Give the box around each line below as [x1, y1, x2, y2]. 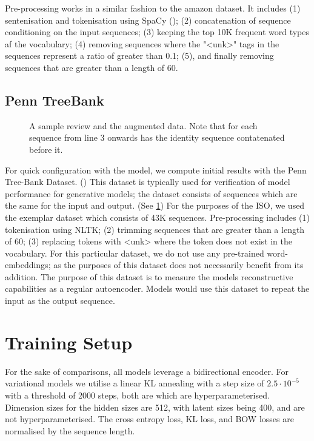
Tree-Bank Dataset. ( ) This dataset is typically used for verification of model [5, 175, 290, 188]
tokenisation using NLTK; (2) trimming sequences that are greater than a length [5, 223, 305, 235]
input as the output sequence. [5, 294, 115, 307]
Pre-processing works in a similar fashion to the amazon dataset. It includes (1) [5, 2, 301, 14]
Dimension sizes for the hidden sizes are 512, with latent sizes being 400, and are [5, 400, 305, 413]
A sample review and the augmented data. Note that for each [29, 119, 258, 132]
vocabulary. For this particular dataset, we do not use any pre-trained [5, 246, 264, 259]
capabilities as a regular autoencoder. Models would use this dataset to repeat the [5, 282, 310, 295]
